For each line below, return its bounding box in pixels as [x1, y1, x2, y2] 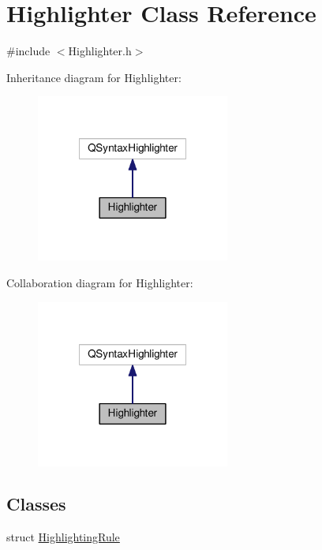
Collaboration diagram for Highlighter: [6, 274, 193, 290]
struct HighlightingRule [6, 529, 120, 545]
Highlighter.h [68, 43, 132, 59]
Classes [6, 492, 66, 516]
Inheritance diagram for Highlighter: [6, 69, 182, 85]
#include [6, 43, 51, 59]
